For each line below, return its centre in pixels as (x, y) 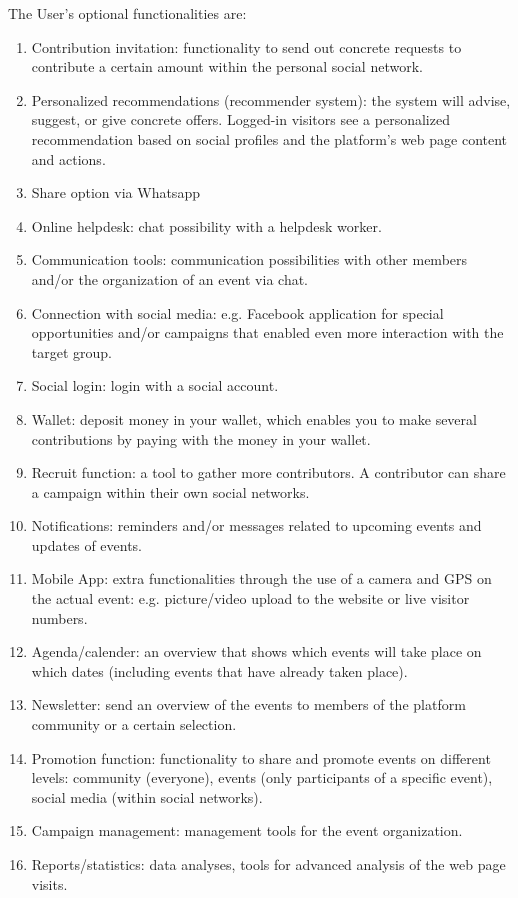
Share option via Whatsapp (115, 192)
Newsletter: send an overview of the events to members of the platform (248, 704)
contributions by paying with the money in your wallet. (201, 438)
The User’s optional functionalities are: (127, 13)
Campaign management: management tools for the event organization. (247, 830)
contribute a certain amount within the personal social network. (227, 66)
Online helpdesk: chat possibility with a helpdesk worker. (206, 225)
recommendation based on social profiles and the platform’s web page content (269, 138)
